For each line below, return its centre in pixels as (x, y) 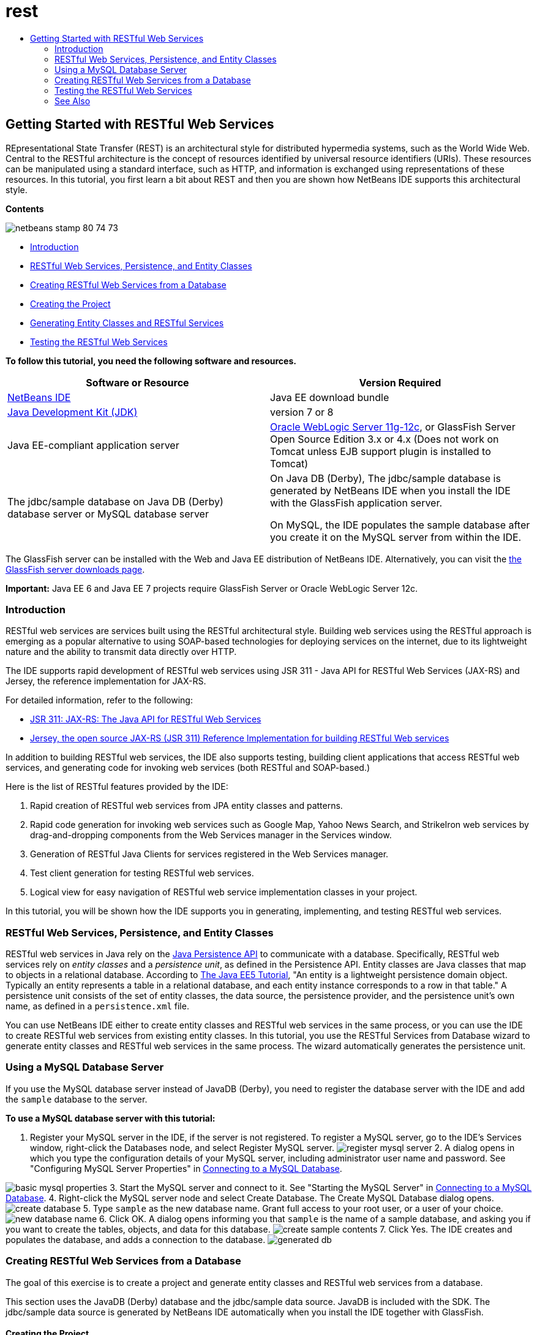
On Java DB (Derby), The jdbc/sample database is (385, 478)
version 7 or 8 (302, 412)
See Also (73, 101)
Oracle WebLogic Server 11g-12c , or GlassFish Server (393, 427)
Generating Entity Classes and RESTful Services (127, 323)
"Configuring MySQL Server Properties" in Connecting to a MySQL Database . (186, 1168)
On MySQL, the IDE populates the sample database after (400, 525)
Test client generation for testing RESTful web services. (142, 873)
